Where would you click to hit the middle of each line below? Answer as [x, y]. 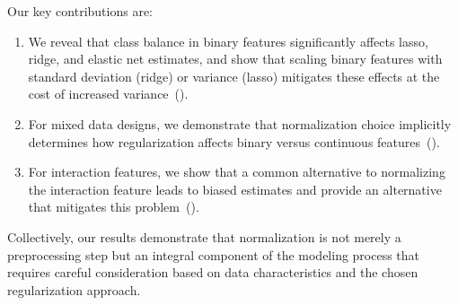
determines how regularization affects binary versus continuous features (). [234, 141]
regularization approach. [74, 289]
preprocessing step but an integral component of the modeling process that [214, 254]
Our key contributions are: [80, 11]
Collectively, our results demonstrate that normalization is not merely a [204, 236]
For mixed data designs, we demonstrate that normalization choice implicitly [240, 123]
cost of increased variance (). [108, 94]
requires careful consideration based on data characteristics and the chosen [213, 272]
